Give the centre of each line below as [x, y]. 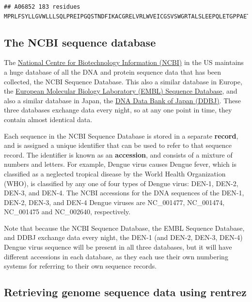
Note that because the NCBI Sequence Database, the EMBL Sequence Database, [124, 228]
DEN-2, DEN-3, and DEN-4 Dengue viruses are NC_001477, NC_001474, [114, 202]
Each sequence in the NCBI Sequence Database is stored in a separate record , [121, 135]
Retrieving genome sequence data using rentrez [125, 292]
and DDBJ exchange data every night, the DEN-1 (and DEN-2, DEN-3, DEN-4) [123, 237]
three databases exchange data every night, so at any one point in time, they [118, 110]
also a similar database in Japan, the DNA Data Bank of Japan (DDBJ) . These [123, 100]
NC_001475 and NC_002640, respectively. [67, 212]
